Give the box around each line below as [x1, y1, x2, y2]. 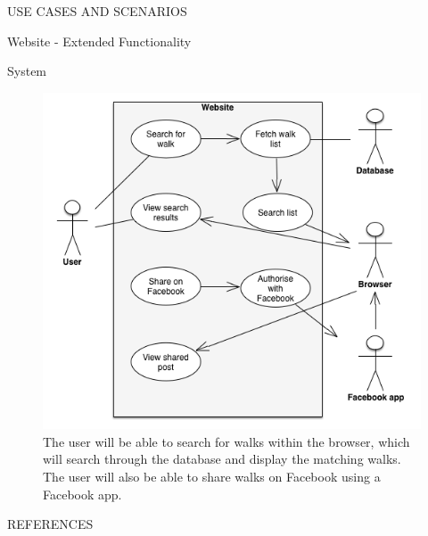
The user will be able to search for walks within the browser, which [43, 432, 410, 450]
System [7, 62, 47, 80]
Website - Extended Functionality [7, 31, 192, 50]
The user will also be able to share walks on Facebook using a [43, 467, 381, 486]
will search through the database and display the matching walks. [43, 449, 401, 468]
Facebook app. [43, 484, 122, 503]
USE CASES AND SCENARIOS [7, 2, 187, 20]
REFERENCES [7, 515, 94, 533]
